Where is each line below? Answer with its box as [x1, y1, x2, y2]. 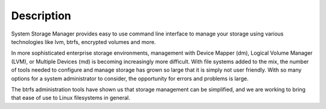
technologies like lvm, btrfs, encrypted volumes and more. [11, 38, 156, 45]
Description [11, 9, 72, 22]
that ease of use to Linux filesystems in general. [11, 94, 130, 102]
